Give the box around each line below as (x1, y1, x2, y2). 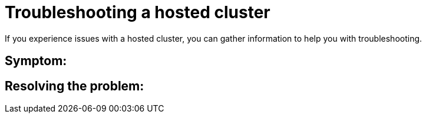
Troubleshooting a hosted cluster (5, 2, 270, 22)
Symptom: (5, 53, 67, 69)
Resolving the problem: (5, 78, 144, 93)
